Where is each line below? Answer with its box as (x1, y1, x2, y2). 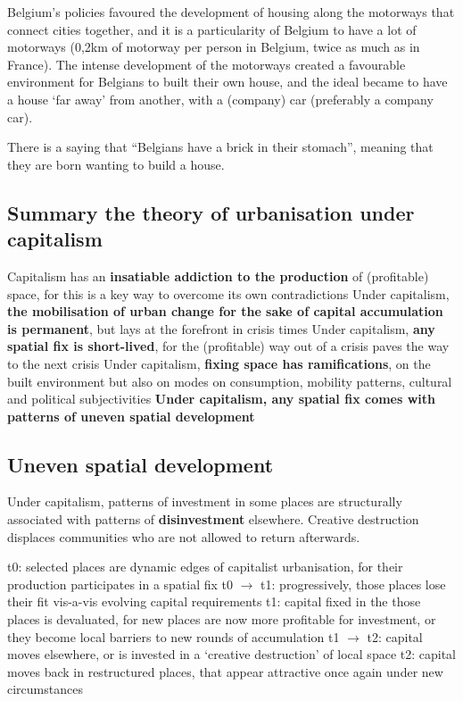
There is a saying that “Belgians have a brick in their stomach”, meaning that (7, 138, 434, 156)
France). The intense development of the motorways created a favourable (7, 54, 406, 73)
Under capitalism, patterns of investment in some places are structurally (7, 492, 402, 511)
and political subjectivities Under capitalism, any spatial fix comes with (7, 389, 436, 408)
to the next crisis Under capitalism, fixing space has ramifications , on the (7, 354, 431, 372)
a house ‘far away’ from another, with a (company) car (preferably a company (7, 89, 434, 108)
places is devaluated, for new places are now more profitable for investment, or (7, 610, 436, 629)
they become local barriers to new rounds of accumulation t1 (7, 627, 340, 646)
